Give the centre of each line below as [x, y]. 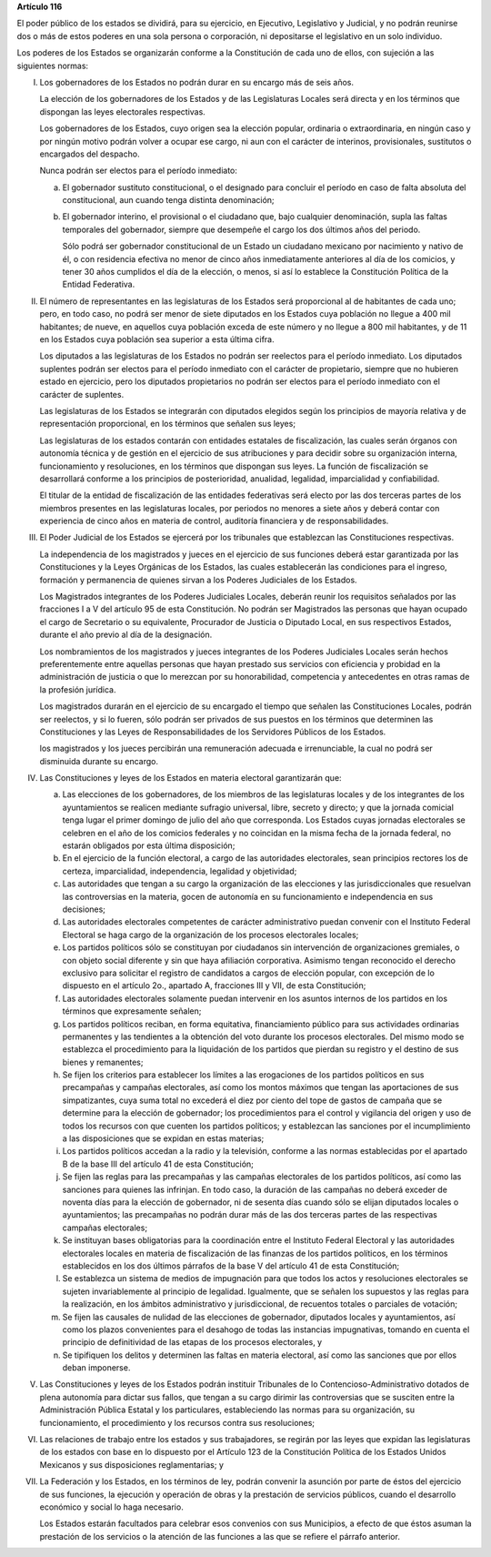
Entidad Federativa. [99, 284]
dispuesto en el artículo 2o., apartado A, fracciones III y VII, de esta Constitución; [214, 986]
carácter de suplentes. [82, 394]
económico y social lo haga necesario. [111, 1507]
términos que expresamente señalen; [132, 1011]
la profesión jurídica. [78, 689]
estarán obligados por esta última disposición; [149, 845]
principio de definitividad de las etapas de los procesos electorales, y [192, 1342]
